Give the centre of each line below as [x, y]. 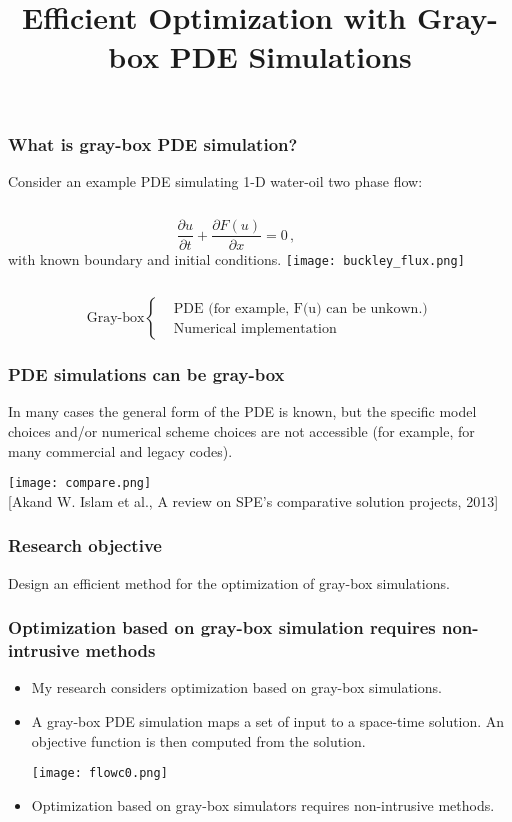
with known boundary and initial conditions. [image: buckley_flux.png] [236, 258]
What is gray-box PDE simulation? [153, 143]
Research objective [85, 545]
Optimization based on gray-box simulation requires [222, 627]
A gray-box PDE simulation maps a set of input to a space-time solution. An [268, 720]
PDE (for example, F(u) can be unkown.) [300, 308]
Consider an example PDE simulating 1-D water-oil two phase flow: [215, 180]
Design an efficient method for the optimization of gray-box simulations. [229, 582]
